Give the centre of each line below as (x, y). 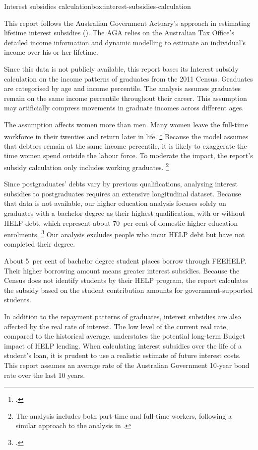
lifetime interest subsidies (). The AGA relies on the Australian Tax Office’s (119, 33)
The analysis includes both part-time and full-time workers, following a (124, 415)
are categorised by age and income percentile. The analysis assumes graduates (123, 88)
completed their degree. (40, 244)
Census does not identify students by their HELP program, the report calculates (126, 280)
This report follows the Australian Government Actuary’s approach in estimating (127, 23)
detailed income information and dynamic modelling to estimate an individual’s (125, 42)
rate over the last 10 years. (45, 375)
